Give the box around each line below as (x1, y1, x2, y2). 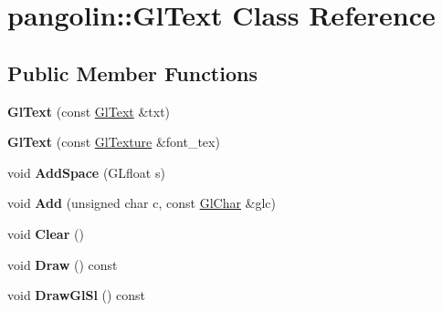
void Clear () (7, 223, 84, 243)
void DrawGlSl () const (7, 285, 146, 305)
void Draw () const (7, 254, 118, 274)
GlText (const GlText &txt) (7, 101, 171, 120)
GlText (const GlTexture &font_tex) (7, 132, 220, 151)
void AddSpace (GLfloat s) (7, 162, 165, 181)
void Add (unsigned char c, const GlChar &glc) (7, 193, 277, 213)
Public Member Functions (7, 58, 258, 87)
